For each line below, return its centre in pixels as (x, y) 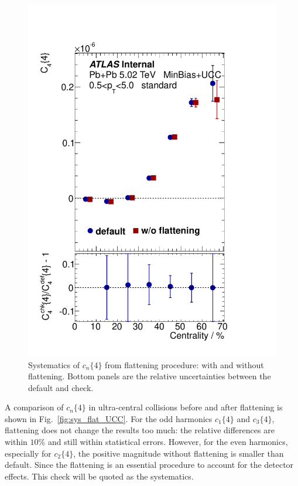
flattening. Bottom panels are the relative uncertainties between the (150, 376)
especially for (28, 453)
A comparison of (34, 407)
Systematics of (54, 364)
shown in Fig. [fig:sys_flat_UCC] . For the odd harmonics (109, 418)
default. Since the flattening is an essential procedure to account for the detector (149, 465)
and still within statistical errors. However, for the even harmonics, (168, 442)
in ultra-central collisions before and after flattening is (186, 407)
